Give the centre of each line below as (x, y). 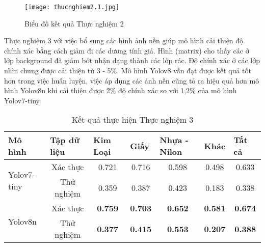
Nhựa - (174, 140)
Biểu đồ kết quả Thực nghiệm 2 (74, 23)
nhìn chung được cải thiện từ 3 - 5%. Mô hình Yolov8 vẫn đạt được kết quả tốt (128, 71)
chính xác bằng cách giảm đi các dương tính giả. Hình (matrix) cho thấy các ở (127, 50)
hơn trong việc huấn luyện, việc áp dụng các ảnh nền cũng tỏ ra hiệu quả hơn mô (132, 80)
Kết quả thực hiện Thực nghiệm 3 (132, 120)
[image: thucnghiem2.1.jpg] (72, 7)
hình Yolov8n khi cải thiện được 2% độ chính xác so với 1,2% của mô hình (121, 90)
